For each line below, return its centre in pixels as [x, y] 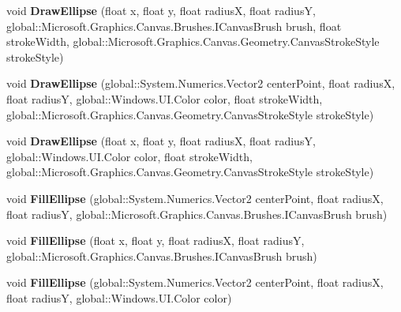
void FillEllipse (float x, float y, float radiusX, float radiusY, [156, 241]
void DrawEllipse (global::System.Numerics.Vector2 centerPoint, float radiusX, [201, 83]
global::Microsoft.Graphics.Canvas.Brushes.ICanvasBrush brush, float [174, 26]
